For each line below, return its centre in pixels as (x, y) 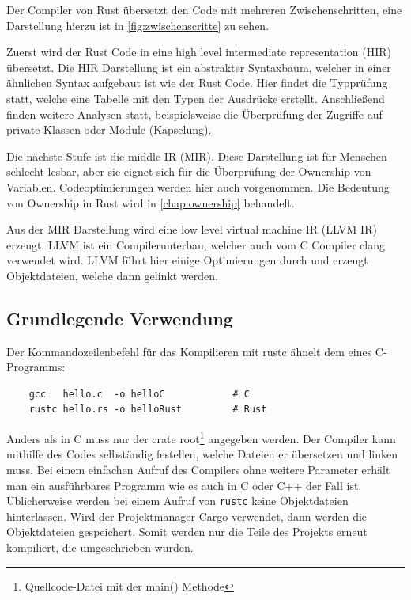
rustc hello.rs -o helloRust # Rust (148, 410)
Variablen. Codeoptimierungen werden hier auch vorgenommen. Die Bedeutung (198, 186)
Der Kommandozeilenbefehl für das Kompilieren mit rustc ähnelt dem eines (189, 351)
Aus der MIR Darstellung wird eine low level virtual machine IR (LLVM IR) (192, 229)
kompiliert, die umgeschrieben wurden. (100, 547)
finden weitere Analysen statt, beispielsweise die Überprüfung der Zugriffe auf (194, 114)
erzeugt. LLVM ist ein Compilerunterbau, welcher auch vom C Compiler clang (196, 244)
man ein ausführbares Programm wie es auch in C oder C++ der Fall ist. (184, 485)
